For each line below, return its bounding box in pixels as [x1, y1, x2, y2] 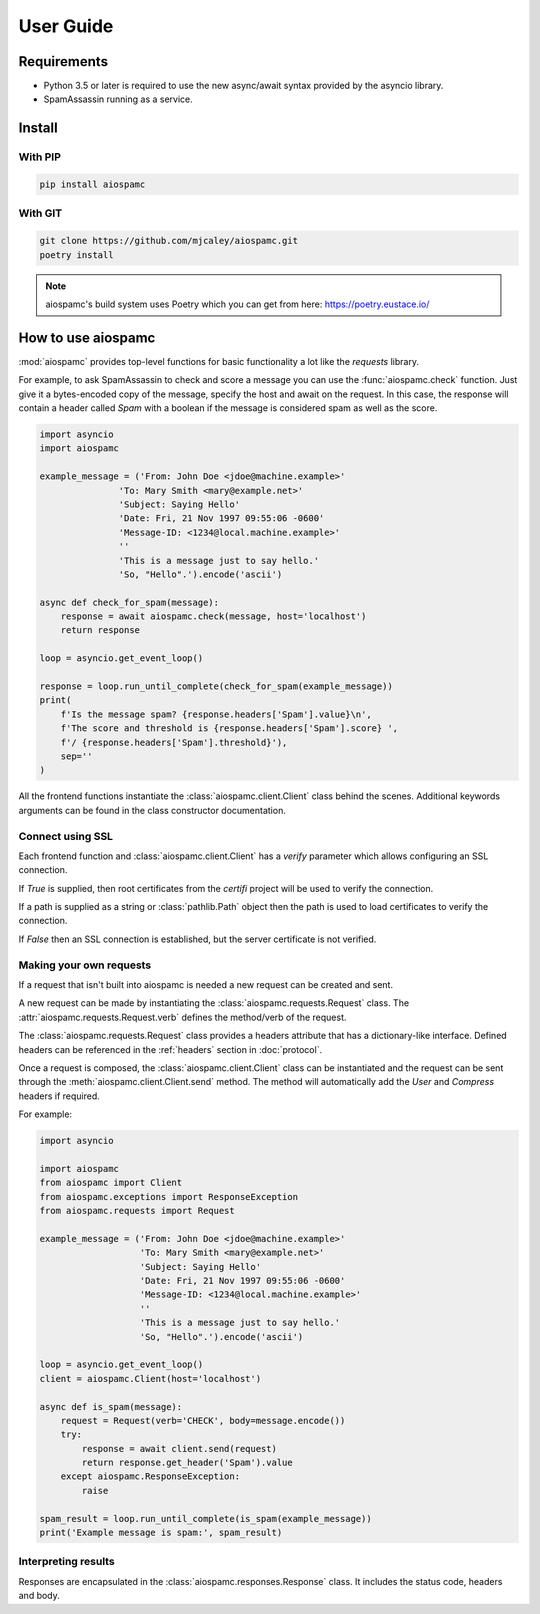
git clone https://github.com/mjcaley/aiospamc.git [39, 235, 299, 247]
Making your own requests [18, 958, 152, 972]
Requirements [18, 53, 109, 70]
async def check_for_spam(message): [39, 596, 220, 608]
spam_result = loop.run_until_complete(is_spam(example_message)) [39, 1513, 372, 1524]
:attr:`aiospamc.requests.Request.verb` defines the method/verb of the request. [18, 1011, 347, 1023]
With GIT [18, 206, 63, 220]
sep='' [60, 750, 93, 762]
